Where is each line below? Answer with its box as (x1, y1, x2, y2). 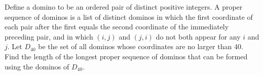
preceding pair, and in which (5, 31, 93, 42)
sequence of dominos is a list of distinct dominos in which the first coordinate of (5, 11, 253, 22)
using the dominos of (5, 61, 69, 71)
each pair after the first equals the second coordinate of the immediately (5, 21, 229, 32)
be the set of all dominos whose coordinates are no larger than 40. (38, 41, 243, 52)
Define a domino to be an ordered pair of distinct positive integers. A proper (5, 2, 243, 12)
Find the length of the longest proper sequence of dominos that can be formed (5, 51, 248, 61)
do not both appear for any (156, 31, 241, 42)
